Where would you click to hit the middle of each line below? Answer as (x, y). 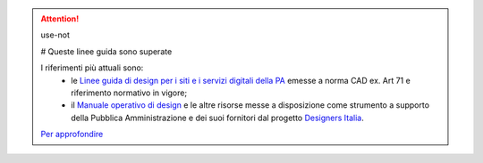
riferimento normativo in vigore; (129, 93)
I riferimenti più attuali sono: (92, 68)
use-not (55, 35)
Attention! (60, 19)
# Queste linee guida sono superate (106, 51)
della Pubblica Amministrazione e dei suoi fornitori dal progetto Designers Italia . (217, 118)
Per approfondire (72, 134)
